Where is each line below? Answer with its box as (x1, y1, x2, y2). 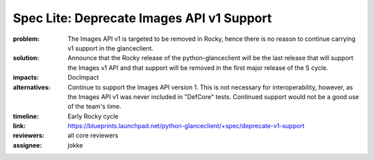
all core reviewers (67, 132, 119, 140)
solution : (12, 54, 40, 62)
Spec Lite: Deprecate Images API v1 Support (12, 10, 272, 26)
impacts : (12, 73, 40, 82)
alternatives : (12, 83, 51, 91)
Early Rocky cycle (67, 112, 119, 121)
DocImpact (67, 73, 99, 82)
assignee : (12, 141, 42, 149)
